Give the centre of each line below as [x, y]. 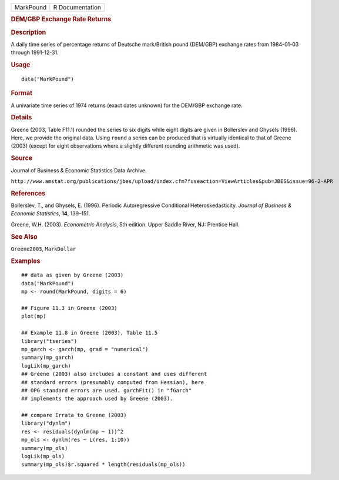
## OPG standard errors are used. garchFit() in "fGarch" [107, 390]
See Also [24, 236]
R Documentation [77, 7]
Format [21, 93]
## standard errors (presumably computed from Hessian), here [113, 382]
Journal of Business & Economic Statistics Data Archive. [79, 170]
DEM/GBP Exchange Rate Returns [61, 19]
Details [21, 118]
